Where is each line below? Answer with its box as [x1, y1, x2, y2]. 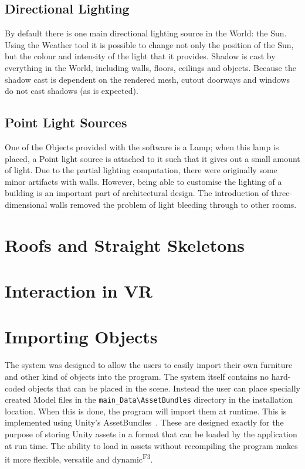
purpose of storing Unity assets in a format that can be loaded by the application [5, 428, 297, 440]
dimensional [5, 198, 48, 210]
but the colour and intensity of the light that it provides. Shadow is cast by [5, 50, 276, 62]
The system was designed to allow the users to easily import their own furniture [5, 359, 293, 371]
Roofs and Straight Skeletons [5, 232, 245, 257]
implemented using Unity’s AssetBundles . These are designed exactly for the [5, 416, 284, 428]
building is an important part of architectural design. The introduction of [5, 187, 269, 199]
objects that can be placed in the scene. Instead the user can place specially [28, 382, 300, 394]
